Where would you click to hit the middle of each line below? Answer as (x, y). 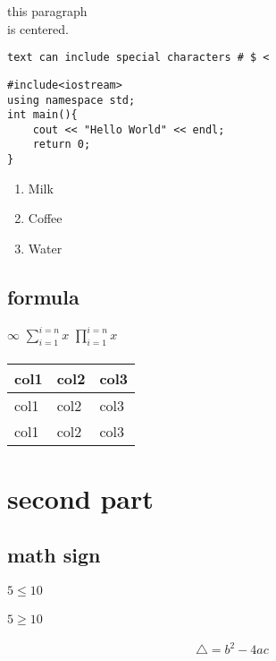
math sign (54, 555)
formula (43, 296)
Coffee (45, 218)
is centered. (38, 28)
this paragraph (47, 11)
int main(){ (42, 115)
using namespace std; (71, 100)
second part (80, 498)
